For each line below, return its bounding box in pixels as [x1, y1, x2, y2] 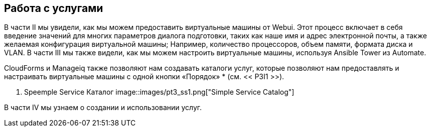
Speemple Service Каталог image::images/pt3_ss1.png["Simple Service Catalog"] [24, 88, 295, 97]
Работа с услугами [4, 2, 103, 14]
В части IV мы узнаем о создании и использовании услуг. [4, 103, 202, 112]
